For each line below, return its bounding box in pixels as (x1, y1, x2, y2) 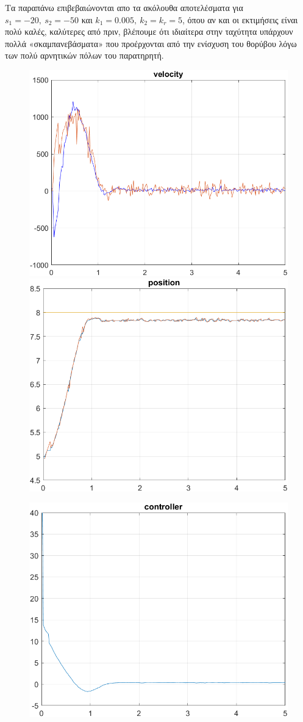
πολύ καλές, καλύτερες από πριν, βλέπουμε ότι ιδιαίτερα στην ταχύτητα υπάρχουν (5, 25, 293, 38)
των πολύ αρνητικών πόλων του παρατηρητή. (5, 49, 164, 62)
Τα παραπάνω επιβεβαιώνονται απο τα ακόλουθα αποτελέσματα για (5, 1, 243, 13)
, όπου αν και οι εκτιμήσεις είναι (182, 13, 298, 26)
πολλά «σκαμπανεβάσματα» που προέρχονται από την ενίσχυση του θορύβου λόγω (5, 37, 297, 49)
